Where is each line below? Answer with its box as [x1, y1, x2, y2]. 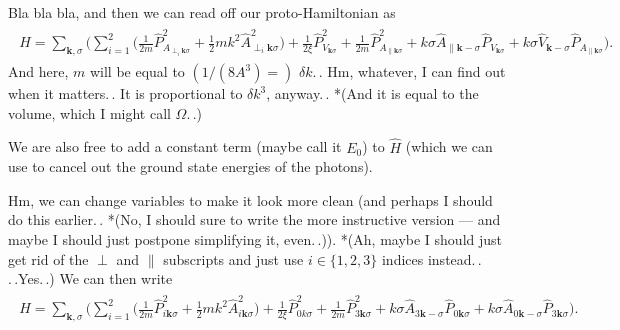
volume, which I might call [8, 102, 171, 123]
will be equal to [89, 61, 185, 82]
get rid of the [8, 248, 89, 269]
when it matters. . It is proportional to [8, 83, 243, 104]
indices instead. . [381, 248, 482, 269]
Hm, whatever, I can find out [327, 61, 506, 82]
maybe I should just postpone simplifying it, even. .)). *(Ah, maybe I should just [8, 228, 503, 249]
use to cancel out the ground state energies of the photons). [8, 156, 373, 177]
